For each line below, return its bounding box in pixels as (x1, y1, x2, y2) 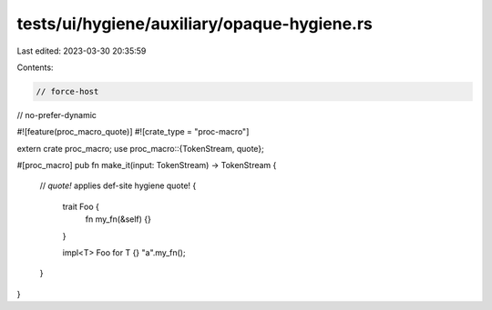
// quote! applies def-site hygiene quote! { (39, 180, 197, 191)
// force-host (36, 86, 99, 96)
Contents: (16, 62, 54, 73)
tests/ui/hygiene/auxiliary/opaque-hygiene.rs (16, 14, 374, 34)
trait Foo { (62, 201, 100, 212)
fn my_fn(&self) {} (85, 214, 152, 225)
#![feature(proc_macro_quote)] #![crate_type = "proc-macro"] (16, 126, 250, 137)
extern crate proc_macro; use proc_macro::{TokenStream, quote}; (16, 143, 264, 154)
